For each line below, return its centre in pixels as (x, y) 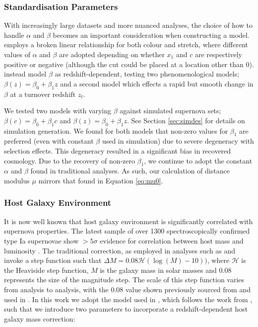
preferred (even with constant (49, 141)
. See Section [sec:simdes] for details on (186, 120)
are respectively (218, 54)
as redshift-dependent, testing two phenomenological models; (147, 74)
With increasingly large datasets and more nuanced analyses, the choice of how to (128, 25)
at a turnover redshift (43, 94)
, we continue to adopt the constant (198, 160)
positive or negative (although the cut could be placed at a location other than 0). (129, 64)
